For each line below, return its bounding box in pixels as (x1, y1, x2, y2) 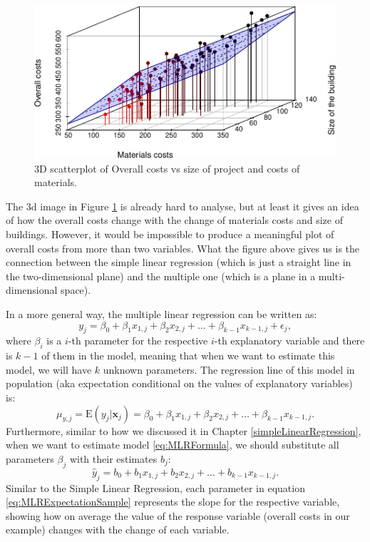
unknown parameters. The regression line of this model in (103, 362, 355, 377)
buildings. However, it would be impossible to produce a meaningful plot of (6, 227, 334, 242)
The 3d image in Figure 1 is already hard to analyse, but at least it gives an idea (6, 198, 359, 213)
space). (61, 282, 91, 297)
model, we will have (6, 362, 92, 377)
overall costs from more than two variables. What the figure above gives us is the (6, 240, 360, 255)
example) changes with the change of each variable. (6, 522, 230, 537)
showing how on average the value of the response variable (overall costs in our (6, 508, 350, 523)
